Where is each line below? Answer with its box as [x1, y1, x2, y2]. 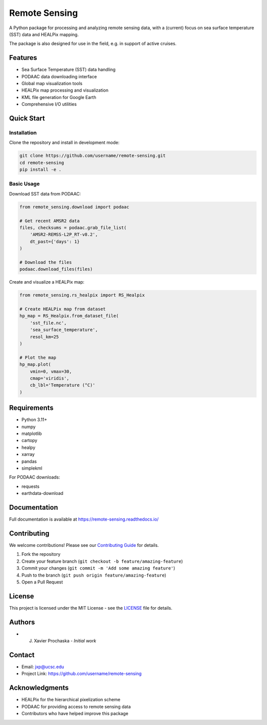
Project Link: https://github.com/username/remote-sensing [21, 671, 142, 677]
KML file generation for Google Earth [21, 94, 96, 100]
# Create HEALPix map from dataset [19, 306, 106, 312]
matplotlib [21, 431, 42, 436]
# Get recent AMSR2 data [19, 218, 80, 224]
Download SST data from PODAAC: [9, 191, 81, 196]
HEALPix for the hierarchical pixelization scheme [21, 697, 121, 703]
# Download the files [19, 259, 72, 265]
